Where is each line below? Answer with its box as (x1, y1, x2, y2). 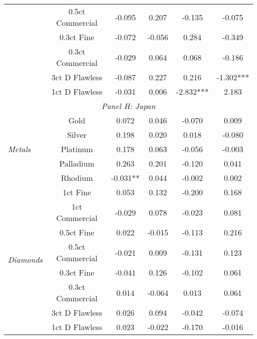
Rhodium (61, 172, 93, 183)
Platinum (61, 143, 93, 155)
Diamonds (8, 254, 43, 265)
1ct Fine (62, 186, 91, 198)
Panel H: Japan (101, 100, 156, 112)
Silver (67, 129, 87, 140)
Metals (8, 143, 31, 155)
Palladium (59, 158, 94, 169)
